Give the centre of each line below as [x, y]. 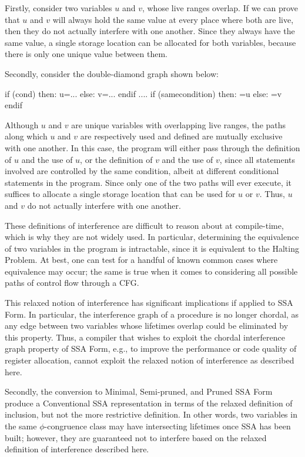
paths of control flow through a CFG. [72, 283]
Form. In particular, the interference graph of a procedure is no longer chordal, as [152, 314]
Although [22, 124]
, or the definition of [116, 159]
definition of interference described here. [77, 449]
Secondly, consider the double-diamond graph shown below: [112, 73]
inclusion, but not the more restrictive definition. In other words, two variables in [151, 414]
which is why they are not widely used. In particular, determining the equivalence [152, 237]
